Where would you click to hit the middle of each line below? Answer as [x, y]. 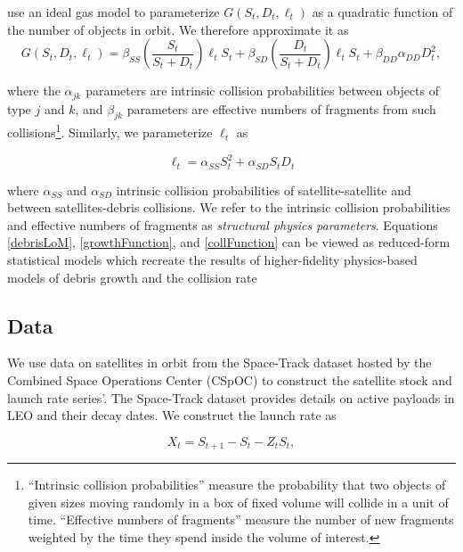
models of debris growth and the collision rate [132, 277]
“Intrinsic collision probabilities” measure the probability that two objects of [237, 485]
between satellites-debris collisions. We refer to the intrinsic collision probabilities [229, 207]
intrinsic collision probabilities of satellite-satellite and [264, 189]
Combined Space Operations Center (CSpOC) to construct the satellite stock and [230, 380]
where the [34, 91]
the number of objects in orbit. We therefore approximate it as [178, 29]
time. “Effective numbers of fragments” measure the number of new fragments [241, 519]
